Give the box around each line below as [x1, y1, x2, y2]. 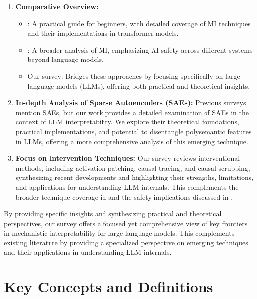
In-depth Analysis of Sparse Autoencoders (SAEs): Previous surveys [15, 97, 246, 108]
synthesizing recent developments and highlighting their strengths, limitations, [15, 172, 254, 182]
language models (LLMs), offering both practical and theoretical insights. [27, 80, 250, 91]
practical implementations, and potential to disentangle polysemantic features [15, 126, 252, 136]
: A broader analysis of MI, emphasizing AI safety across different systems [27, 44, 253, 55]
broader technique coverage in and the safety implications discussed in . [15, 191, 233, 202]
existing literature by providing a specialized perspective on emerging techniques [4, 237, 248, 247]
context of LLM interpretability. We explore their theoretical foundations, [15, 117, 239, 127]
